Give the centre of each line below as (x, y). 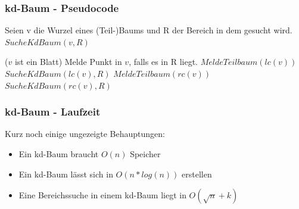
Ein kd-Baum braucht (59, 154)
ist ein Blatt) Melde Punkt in (68, 62)
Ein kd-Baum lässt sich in (66, 174)
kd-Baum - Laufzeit (53, 112)
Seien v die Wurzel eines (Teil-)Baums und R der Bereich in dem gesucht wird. (149, 30)
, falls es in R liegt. (163, 62)
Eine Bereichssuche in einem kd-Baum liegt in (102, 195)
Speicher (145, 154)
